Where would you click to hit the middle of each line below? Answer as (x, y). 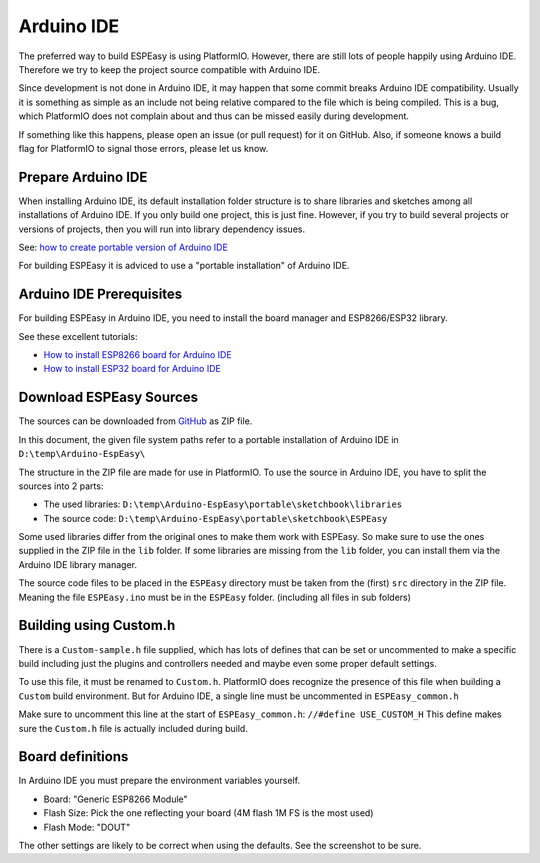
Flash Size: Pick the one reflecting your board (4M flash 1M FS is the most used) (208, 813)
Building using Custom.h (97, 625)
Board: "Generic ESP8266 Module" (116, 799)
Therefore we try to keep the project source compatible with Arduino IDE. (169, 69)
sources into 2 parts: (61, 486)
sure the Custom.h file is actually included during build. (133, 728)
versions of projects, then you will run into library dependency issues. (161, 229)
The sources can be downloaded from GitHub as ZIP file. (135, 421)
